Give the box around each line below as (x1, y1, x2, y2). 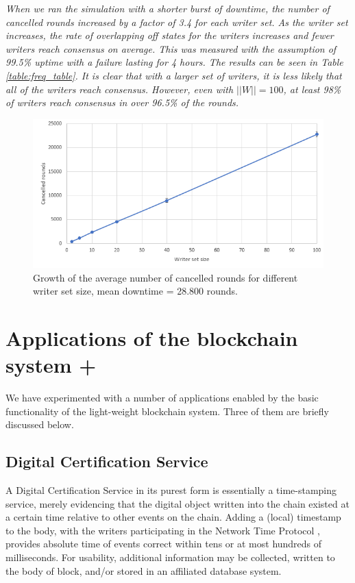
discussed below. (5, 417, 74, 432)
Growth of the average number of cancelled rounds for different (33, 270, 298, 284)
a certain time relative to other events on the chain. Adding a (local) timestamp (5, 510, 341, 524)
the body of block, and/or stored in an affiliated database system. (5, 563, 282, 578)
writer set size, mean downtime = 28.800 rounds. (33, 284, 238, 298)
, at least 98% (283, 82, 341, 96)
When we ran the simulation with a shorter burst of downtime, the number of (5, 1, 330, 15)
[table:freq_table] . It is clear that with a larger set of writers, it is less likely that (5, 68, 342, 82)
